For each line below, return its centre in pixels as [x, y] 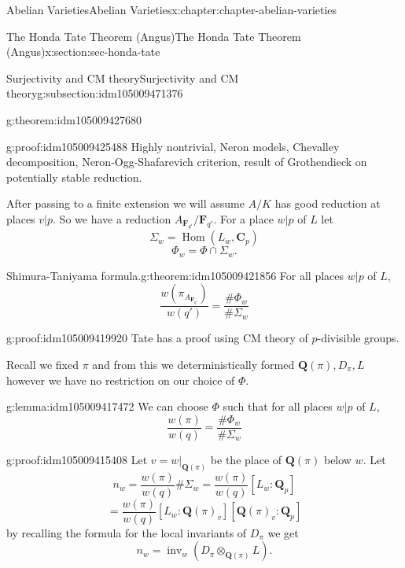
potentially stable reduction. [74, 177]
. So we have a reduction [112, 218]
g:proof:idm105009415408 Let [77, 459]
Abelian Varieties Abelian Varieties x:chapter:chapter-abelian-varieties [172, 9]
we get [283, 532]
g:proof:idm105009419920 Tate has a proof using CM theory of [157, 338]
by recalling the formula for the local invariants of [127, 532]
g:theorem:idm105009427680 [74, 119]
